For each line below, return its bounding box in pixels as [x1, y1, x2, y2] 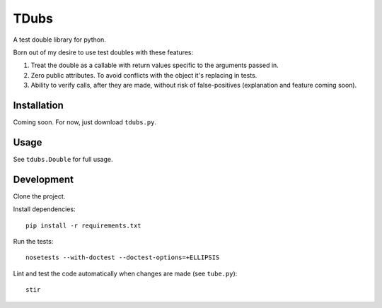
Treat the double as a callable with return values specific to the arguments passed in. [30, 61, 279, 70]
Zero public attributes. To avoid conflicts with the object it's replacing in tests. [30, 71, 257, 79]
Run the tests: [13, 237, 54, 245]
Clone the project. [13, 191, 66, 201]
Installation [13, 99, 64, 111]
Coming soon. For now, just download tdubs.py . [13, 118, 157, 126]
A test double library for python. [13, 35, 106, 44]
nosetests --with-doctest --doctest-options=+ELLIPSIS [25, 254, 220, 261]
